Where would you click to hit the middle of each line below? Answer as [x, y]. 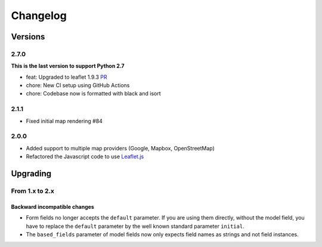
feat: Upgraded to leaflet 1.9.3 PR [66, 77]
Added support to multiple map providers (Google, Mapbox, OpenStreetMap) [120, 148]
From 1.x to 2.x [33, 191]
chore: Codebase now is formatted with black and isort [93, 94]
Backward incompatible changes [53, 206]
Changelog [39, 16]
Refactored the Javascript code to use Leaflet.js [85, 157]
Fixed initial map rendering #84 [64, 121]
